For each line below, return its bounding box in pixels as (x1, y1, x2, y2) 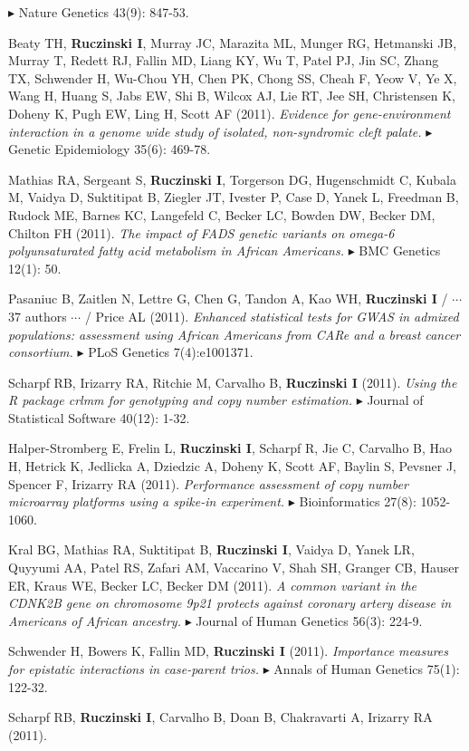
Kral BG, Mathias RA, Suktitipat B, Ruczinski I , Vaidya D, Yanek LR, (8, 540, 415, 559)
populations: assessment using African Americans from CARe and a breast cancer (8, 324, 461, 343)
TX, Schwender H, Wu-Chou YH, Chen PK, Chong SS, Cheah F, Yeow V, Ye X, (8, 68, 457, 87)
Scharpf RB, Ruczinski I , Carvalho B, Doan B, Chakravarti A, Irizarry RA (8, 708, 433, 727)
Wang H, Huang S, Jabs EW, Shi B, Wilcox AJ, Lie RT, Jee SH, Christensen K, (8, 86, 455, 105)
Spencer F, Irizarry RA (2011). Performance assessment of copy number (8, 474, 408, 493)
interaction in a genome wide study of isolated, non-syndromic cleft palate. (8, 121, 422, 140)
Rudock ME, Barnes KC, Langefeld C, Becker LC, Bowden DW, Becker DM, (8, 205, 435, 224)
